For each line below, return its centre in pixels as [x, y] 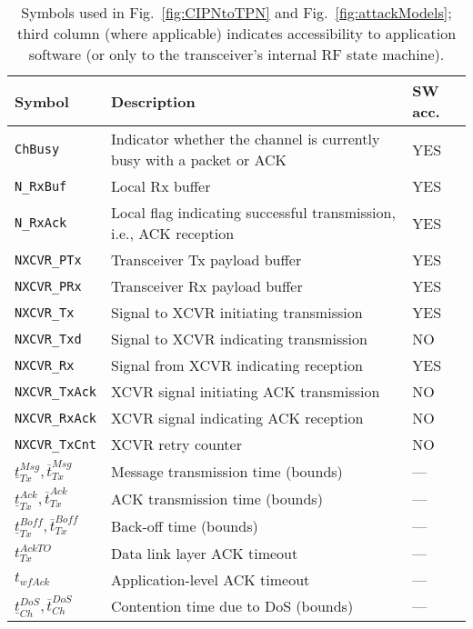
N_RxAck [41, 223]
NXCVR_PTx [48, 260]
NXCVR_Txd [48, 339]
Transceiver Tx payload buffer [206, 260]
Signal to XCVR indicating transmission [239, 339]
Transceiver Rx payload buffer [207, 286]
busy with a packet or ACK [199, 160]
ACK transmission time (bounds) [217, 498]
